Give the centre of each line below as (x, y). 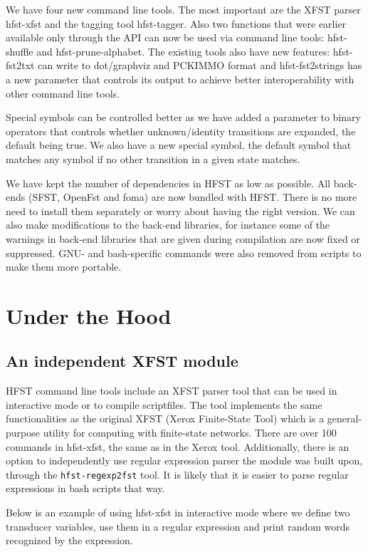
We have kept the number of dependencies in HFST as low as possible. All (168, 183)
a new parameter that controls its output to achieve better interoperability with (180, 79)
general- (345, 418)
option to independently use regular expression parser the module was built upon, (184, 460)
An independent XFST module (122, 361)
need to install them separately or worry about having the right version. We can (180, 210)
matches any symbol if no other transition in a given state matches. (153, 158)
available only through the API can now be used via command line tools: (165, 37)
